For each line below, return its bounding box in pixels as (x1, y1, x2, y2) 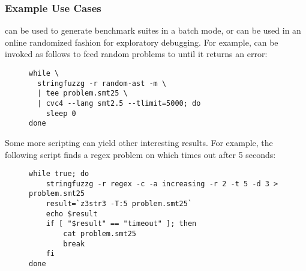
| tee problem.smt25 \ (37, 89, 128, 98)
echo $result (46, 209, 98, 218)
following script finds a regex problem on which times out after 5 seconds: (5, 148, 276, 160)
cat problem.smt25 (63, 230, 136, 239)
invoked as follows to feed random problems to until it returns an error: (5, 47, 268, 60)
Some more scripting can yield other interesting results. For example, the (5, 136, 273, 148)
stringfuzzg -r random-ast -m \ (37, 79, 167, 88)
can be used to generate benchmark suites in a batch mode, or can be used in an (5, 24, 301, 37)
